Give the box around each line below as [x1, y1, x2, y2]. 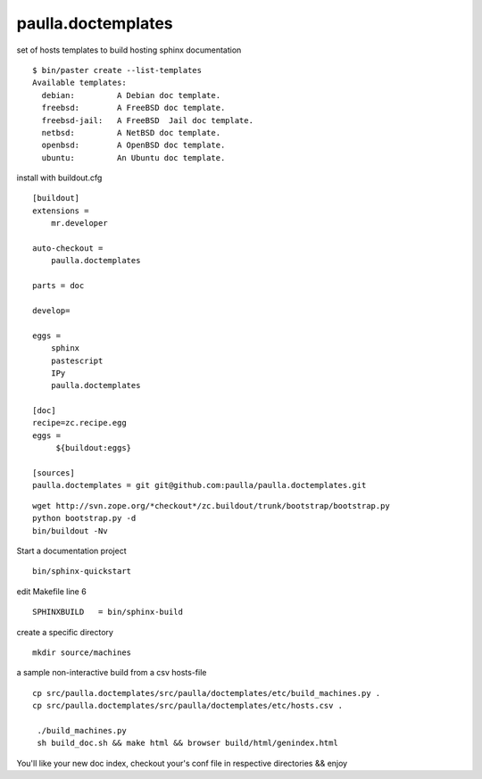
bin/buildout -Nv [32, 526, 108, 535]
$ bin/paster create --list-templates [32, 65, 203, 75]
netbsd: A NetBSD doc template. [41, 128, 221, 137]
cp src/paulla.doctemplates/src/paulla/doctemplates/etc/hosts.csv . [32, 700, 344, 711]
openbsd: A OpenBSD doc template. [41, 140, 226, 151]
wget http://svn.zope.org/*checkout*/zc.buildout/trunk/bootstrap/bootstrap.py [32, 501, 390, 510]
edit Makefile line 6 [16, 585, 87, 597]
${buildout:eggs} [55, 443, 132, 453]
